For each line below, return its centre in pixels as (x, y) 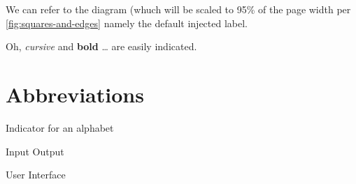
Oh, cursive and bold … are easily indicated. (101, 46)
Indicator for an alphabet (60, 127)
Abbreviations (75, 94)
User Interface (36, 175)
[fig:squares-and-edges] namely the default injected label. (127, 23)
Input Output (35, 151)
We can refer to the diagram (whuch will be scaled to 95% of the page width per (178, 9)
